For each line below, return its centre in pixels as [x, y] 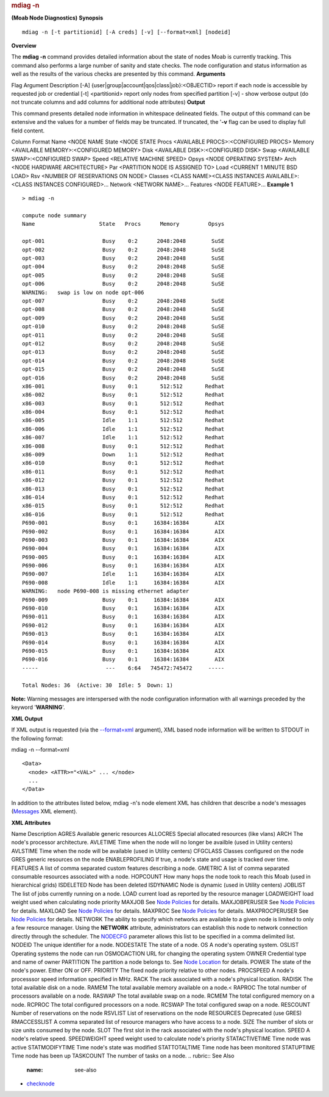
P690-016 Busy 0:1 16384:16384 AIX [123, 660]
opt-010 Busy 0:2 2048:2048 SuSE [123, 327]
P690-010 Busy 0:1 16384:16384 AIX [123, 608]
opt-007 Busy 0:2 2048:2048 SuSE [123, 301]
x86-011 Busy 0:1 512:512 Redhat [123, 472]
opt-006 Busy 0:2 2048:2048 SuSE [123, 284]
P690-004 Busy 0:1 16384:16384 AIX [123, 548]
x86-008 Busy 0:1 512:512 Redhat [123, 446]
